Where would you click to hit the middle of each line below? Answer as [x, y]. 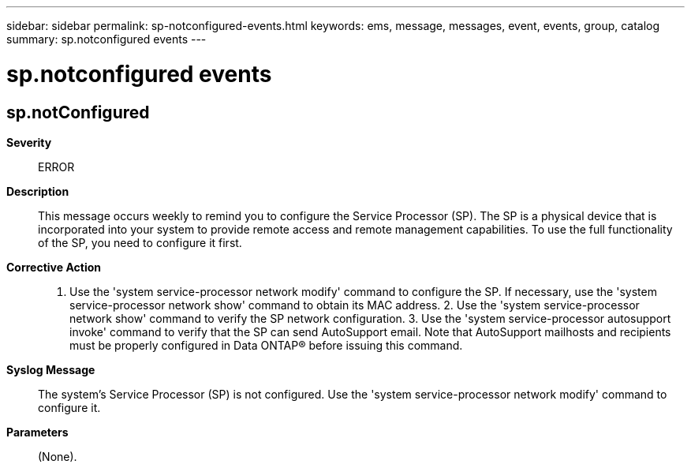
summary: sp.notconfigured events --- [106, 39]
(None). [58, 456]
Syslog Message [51, 369]
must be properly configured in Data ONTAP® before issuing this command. [266, 345]
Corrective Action [54, 267]
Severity [29, 142]
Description [38, 191]
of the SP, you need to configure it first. [140, 242]
